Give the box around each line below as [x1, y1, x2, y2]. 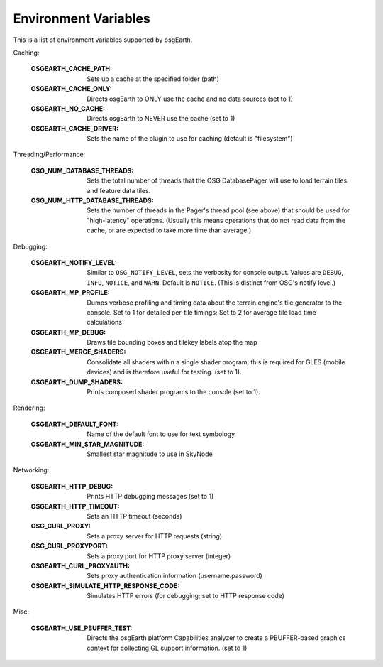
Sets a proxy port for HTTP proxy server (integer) [87, 551, 231, 560]
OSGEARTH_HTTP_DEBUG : [30, 482, 113, 490]
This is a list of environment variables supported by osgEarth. [13, 36, 193, 44]
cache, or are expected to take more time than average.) [87, 226, 252, 234]
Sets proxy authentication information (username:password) [87, 572, 262, 580]
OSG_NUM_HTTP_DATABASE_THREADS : [30, 196, 154, 205]
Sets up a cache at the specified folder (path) [87, 75, 220, 83]
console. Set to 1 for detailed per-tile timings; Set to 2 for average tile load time [87, 308, 317, 316]
